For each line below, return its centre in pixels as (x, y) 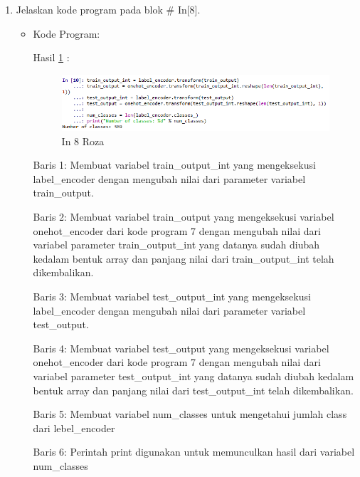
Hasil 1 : (51, 57)
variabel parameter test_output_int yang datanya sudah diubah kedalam (194, 376)
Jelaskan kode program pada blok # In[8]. (108, 9)
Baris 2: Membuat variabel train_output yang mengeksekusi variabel (184, 217)
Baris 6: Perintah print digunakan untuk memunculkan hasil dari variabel (194, 452)
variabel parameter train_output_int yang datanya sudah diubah (176, 245)
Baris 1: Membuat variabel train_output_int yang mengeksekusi (174, 165)
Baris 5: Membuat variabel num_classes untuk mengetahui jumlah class (190, 414)
